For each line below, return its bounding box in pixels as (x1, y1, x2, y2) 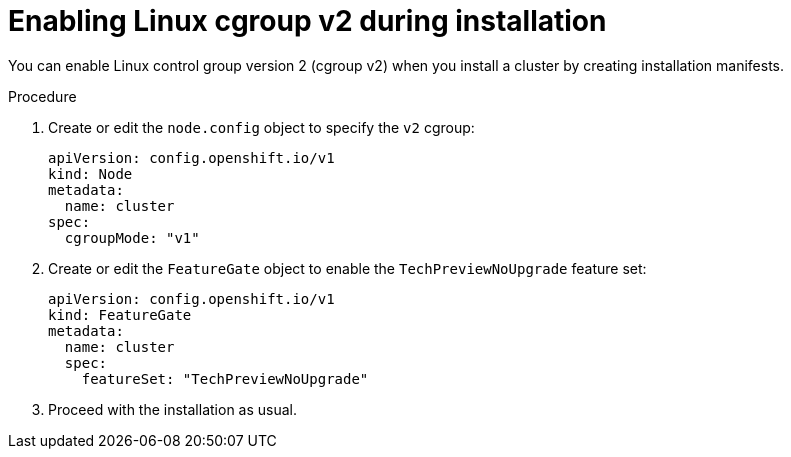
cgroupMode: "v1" (64, 229, 200, 246)
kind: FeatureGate (48, 306, 192, 323)
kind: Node (48, 165, 133, 182)
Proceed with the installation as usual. (48, 400, 298, 418)
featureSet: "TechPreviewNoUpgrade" (81, 370, 369, 387)
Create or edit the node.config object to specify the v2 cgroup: (48, 118, 475, 136)
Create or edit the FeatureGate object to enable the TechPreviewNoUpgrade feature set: (48, 259, 647, 277)
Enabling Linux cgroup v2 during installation (8, 4, 607, 38)
